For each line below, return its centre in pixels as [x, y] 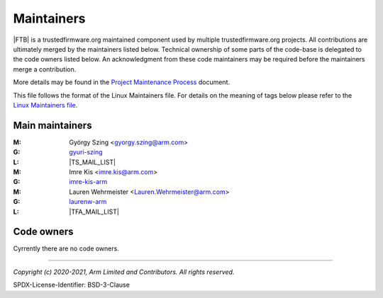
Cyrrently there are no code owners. [66, 248]
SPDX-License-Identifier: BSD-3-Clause [72, 285]
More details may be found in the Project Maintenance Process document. [122, 82]
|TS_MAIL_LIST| [93, 162]
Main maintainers [52, 125]
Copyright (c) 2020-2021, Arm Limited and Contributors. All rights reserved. [124, 272]
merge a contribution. [45, 69]
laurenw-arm [88, 202]
